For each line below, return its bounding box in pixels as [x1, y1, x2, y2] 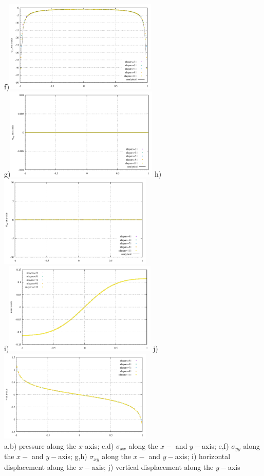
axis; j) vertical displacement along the [91, 461, 214, 472]
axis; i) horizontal [175, 451, 231, 462]
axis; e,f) [202, 440, 229, 451]
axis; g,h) [58, 451, 87, 462]
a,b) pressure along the [4, 440, 77, 451]
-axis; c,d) [82, 440, 114, 451]
